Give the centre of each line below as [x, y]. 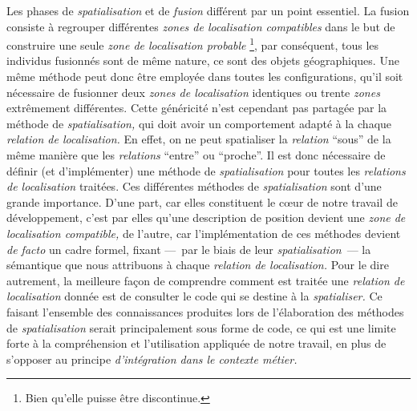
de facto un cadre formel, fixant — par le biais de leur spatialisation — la [189, 249]
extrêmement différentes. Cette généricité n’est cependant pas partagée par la [197, 108]
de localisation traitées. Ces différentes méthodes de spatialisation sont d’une [194, 186]
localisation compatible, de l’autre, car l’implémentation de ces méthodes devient [204, 233]
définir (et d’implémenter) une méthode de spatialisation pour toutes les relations [206, 170]
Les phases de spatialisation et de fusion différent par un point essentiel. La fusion [208, 10]
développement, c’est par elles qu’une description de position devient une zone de [206, 218]
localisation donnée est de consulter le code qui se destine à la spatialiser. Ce [194, 296]
